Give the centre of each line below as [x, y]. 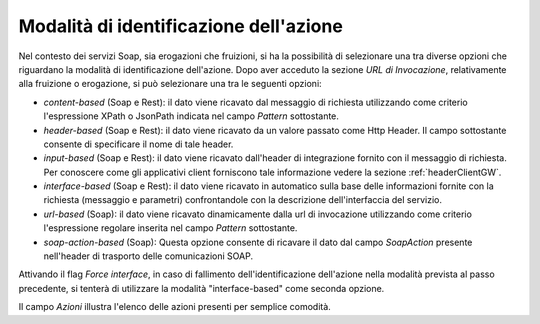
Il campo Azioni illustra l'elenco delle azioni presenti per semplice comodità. [175, 307]
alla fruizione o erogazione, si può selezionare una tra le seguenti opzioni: [170, 84]
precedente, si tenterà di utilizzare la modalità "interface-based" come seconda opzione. [201, 288]
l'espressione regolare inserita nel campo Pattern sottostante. [170, 228]
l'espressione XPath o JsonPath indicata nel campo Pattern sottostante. [191, 116]
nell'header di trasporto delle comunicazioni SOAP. [148, 256]
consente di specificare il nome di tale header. [138, 144]
